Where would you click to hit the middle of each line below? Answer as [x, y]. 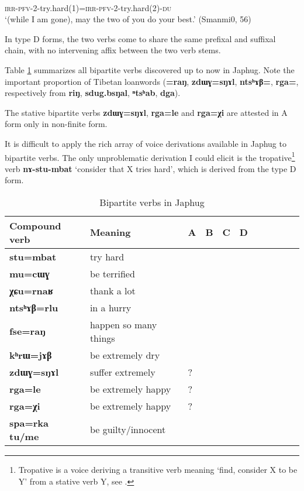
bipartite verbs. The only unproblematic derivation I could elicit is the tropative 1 [150, 156]
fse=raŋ [27, 331]
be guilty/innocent [128, 430]
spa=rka [29, 423]
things [102, 338]
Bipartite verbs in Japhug [152, 202]
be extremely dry [125, 355]
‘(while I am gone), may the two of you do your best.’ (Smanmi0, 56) [128, 19]
